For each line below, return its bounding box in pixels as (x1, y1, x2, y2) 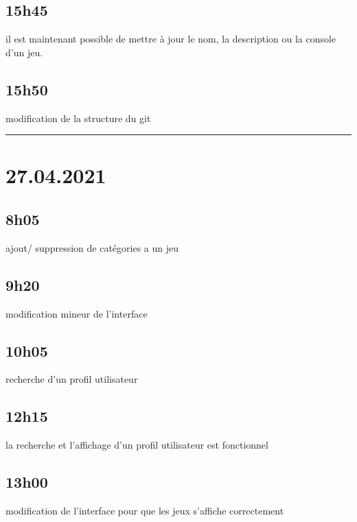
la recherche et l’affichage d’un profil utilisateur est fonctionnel (5, 438, 268, 452)
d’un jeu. (5, 45, 43, 59)
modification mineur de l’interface (5, 306, 148, 320)
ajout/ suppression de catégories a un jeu (5, 240, 178, 254)
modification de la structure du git (5, 110, 151, 125)
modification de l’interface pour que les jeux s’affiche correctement (5, 503, 284, 517)
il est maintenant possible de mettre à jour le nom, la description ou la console (5, 32, 336, 46)
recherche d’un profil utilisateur (5, 372, 138, 386)
